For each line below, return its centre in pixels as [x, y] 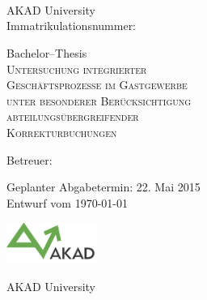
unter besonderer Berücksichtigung [99, 100]
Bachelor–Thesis [47, 52]
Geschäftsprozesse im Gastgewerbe [97, 85]
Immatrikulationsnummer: [72, 26]
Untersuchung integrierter [77, 69]
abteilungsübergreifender [73, 116]
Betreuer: [30, 159]
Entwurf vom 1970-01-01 [67, 202]
